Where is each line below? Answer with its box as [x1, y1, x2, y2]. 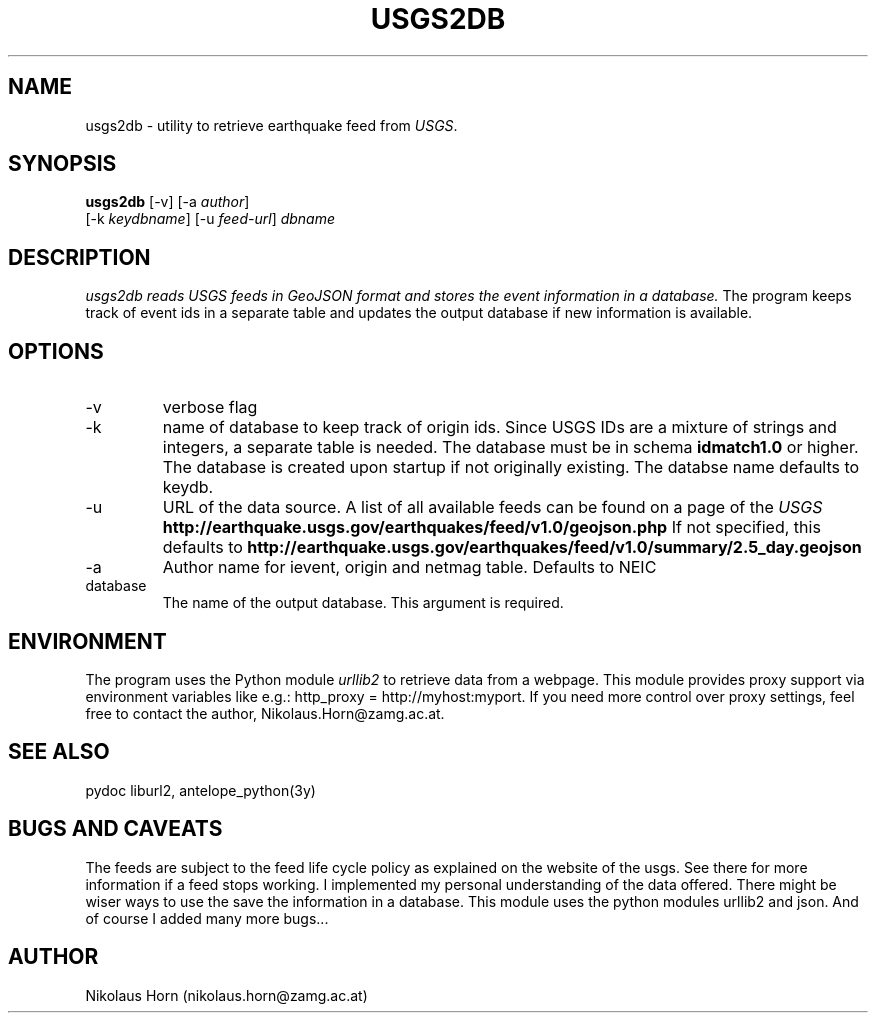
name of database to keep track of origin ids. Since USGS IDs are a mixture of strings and [162, 417, 837, 438]
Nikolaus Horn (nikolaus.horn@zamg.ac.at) [85, 986, 368, 1004]
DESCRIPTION [8, 244, 151, 270]
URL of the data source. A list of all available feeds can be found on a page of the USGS [162, 497, 823, 518]
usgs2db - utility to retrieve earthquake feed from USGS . [85, 116, 458, 134]
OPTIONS [8, 338, 104, 364]
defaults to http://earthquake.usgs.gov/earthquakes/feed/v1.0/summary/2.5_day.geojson [162, 537, 862, 558]
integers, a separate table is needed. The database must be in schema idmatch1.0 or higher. [162, 437, 859, 458]
